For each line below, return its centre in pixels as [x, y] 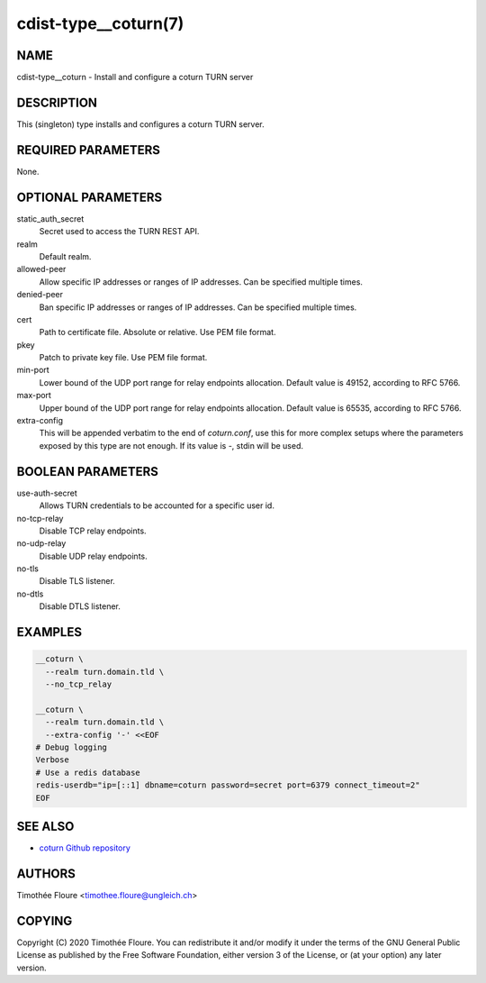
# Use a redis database [88, 772]
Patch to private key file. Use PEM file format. [123, 358]
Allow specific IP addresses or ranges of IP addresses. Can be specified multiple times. [201, 282]
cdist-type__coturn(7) [100, 23]
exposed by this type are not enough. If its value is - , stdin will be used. [171, 445]
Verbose [52, 760]
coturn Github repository [85, 848]
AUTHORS [46, 874]
